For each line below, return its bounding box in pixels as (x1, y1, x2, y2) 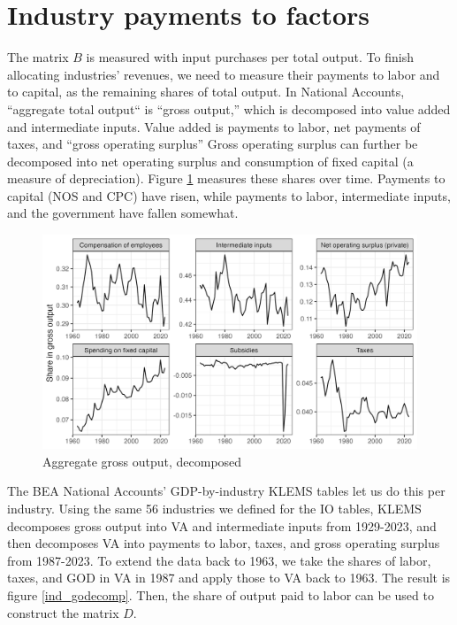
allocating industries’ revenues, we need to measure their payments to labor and (7, 65, 440, 83)
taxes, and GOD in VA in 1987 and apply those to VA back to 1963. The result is (7, 568, 451, 587)
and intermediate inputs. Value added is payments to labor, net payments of (7, 117, 421, 135)
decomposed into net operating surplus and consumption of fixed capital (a (7, 151, 414, 170)
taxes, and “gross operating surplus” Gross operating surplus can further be (7, 135, 418, 153)
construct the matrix (7, 603, 119, 621)
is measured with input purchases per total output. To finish (86, 48, 414, 66)
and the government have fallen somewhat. (7, 204, 239, 222)
